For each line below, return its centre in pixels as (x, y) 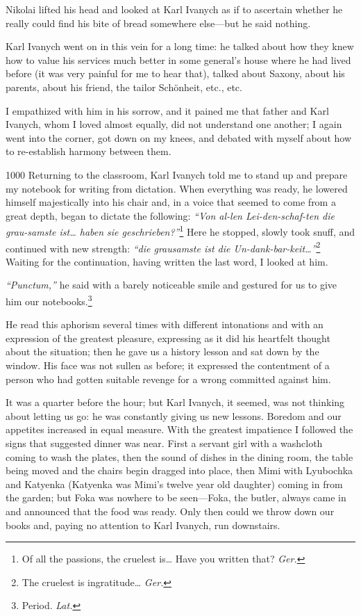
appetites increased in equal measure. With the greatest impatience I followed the (179, 429)
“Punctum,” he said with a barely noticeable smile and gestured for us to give (171, 285)
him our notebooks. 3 (49, 300)
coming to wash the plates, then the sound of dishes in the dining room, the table (179, 456)
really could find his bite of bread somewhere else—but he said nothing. (158, 23)
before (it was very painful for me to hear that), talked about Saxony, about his (175, 73)
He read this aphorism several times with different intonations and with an (165, 324)
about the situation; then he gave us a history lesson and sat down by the (162, 351)
